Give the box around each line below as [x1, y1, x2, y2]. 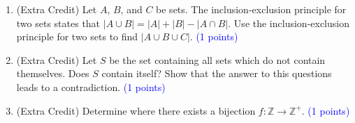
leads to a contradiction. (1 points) [16, 79, 166, 94]
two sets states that [16, 15, 101, 30]
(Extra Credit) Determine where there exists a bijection [16, 103, 256, 117]
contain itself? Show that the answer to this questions [101, 66, 332, 81]
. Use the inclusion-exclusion [228, 15, 349, 30]
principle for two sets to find [16, 29, 138, 44]
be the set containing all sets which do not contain [109, 52, 326, 67]
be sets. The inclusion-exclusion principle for [156, 2, 347, 16]
